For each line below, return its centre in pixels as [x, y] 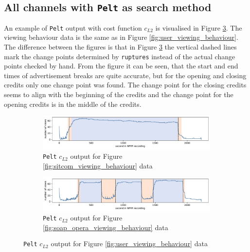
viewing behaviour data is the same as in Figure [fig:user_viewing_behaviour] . [121, 37]
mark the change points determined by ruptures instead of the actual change [120, 56]
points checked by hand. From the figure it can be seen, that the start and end [121, 66]
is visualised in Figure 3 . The [199, 27]
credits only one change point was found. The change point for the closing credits [125, 85]
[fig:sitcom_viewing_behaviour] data [98, 165]
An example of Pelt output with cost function [73, 27]
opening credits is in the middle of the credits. [73, 104]
